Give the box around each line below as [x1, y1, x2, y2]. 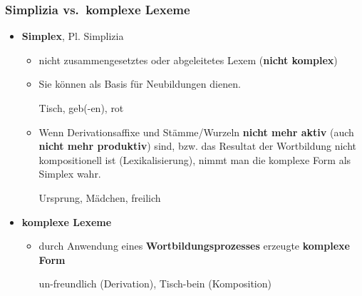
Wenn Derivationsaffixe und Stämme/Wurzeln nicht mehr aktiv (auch [38, 124, 354, 139]
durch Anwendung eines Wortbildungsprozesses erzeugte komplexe [38, 238, 350, 253]
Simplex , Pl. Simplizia [21, 29, 124, 44]
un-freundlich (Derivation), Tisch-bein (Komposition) [38, 276, 271, 291]
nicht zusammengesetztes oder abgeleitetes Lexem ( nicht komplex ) [38, 52, 338, 67]
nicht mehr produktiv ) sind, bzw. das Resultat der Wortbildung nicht [38, 138, 357, 153]
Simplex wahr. [38, 166, 101, 181]
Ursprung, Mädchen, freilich [38, 190, 161, 205]
